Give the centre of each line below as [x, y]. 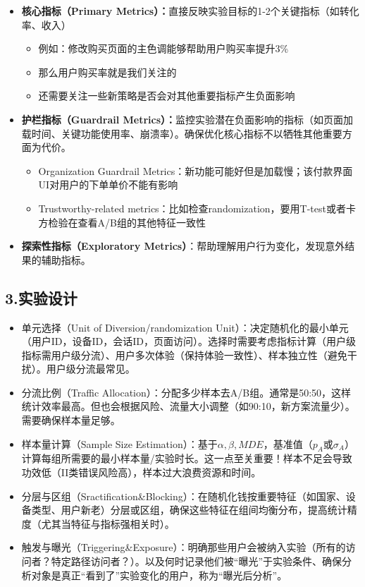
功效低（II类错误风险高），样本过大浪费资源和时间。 [141, 472]
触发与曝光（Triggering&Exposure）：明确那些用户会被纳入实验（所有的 [184, 547]
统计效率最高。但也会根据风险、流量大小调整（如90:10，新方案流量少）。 [188, 406]
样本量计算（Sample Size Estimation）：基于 [119, 443]
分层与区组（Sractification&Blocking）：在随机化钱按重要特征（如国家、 [184, 496]
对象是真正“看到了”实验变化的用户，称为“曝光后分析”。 [159, 575]
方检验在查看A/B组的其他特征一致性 [122, 222]
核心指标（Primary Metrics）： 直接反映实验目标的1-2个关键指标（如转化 [190, 11]
